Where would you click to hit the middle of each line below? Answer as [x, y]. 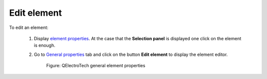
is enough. [44, 45]
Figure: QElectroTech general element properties [96, 66]
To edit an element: [29, 27]
